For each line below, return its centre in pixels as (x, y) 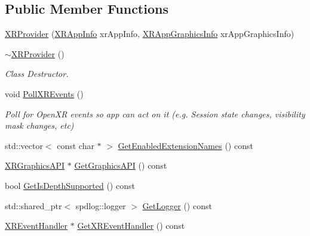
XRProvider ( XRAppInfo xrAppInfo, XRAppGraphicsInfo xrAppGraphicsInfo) (150, 34)
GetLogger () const (177, 205)
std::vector (24, 145)
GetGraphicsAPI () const (121, 165)
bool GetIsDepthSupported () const (70, 185)
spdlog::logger (101, 205)
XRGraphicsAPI (35, 165)
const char (76, 145)
